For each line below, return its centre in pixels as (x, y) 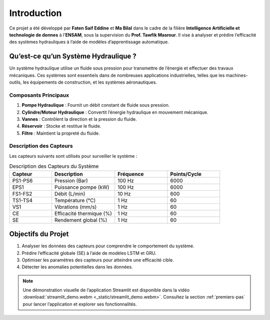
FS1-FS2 (22, 194)
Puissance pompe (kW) (82, 187)
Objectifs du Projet (39, 234)
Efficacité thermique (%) (83, 213)
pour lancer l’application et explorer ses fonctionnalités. (80, 304)
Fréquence (131, 174)
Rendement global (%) (81, 220)
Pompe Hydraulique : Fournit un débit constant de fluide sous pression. (96, 105)
